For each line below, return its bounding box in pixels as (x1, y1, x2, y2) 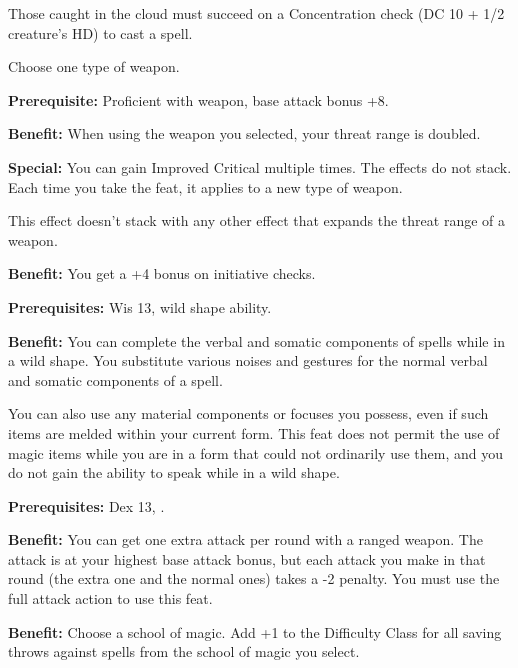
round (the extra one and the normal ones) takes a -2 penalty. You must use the (8, 568, 500, 589)
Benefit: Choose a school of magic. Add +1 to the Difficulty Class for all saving (8, 621, 502, 642)
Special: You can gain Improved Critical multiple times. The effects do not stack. (8, 156, 512, 177)
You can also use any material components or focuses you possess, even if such (8, 403, 489, 424)
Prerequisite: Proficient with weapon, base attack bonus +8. (8, 89, 389, 110)
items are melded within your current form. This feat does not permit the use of (8, 422, 500, 443)
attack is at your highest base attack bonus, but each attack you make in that (8, 548, 486, 569)
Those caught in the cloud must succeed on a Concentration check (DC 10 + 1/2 (8, 3, 505, 23)
